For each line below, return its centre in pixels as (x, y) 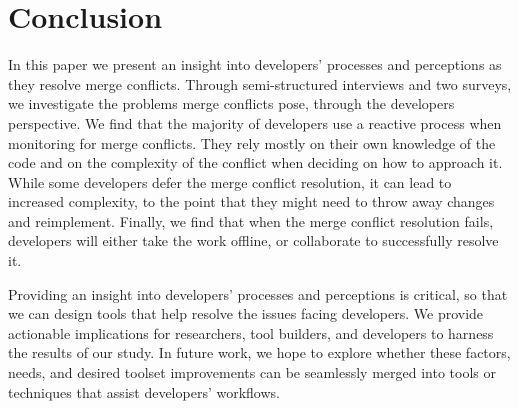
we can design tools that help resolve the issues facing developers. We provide (246, 313)
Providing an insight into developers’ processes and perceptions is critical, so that (258, 293)
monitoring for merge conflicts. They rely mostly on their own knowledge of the (252, 142)
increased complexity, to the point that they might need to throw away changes (251, 201)
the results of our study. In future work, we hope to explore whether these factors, (259, 352)
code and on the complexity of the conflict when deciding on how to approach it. (255, 162)
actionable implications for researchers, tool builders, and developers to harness (251, 332)
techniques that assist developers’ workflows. (144, 391)
